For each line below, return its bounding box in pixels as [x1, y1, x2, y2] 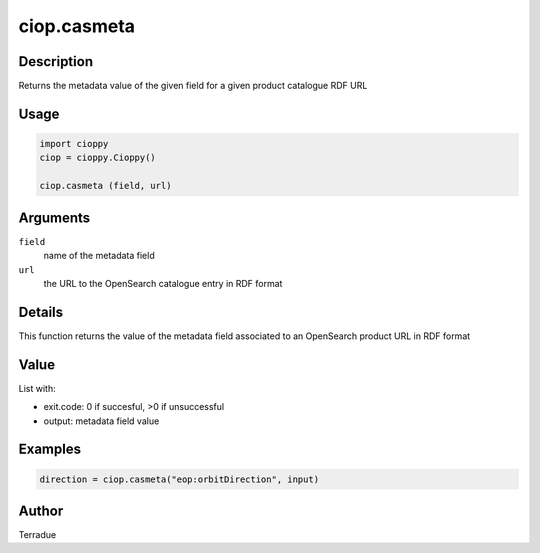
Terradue [18, 529, 57, 540]
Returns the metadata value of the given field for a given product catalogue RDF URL [18, 80, 368, 92]
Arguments [18, 209, 91, 226]
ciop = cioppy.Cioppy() [39, 152, 157, 164]
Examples [18, 441, 82, 458]
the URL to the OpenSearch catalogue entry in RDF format [43, 277, 283, 289]
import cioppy [39, 138, 109, 150]
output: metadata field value [43, 415, 160, 427]
